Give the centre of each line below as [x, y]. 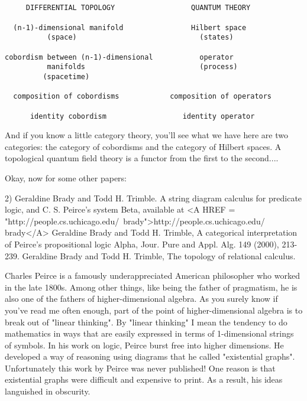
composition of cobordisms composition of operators [143, 97]
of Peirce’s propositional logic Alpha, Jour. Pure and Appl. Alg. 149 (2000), [142, 244]
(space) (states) [140, 38]
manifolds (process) [142, 67]
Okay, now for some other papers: [66, 177]
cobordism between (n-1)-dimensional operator [119, 57]
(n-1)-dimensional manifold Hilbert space [130, 27]
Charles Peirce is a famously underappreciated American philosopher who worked [152, 276]
